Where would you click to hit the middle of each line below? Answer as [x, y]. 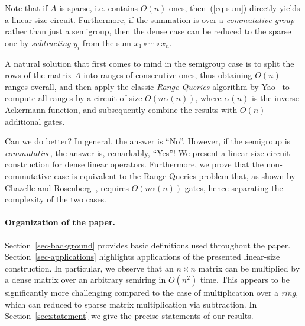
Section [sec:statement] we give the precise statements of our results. [129, 316]
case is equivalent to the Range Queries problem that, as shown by [175, 175]
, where [208, 98]
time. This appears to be [245, 280]
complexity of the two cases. [56, 199]
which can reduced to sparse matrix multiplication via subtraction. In [131, 304]
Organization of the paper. [60, 222]
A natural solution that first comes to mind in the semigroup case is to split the [150, 63]
